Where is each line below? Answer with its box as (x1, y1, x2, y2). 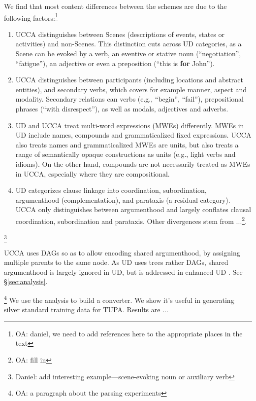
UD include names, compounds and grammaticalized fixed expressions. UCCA (15, 130, 252, 140)
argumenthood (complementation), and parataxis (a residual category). (15, 194, 230, 205)
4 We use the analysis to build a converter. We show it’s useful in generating (4, 293, 234, 305)
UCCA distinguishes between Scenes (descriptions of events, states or (15, 29, 225, 39)
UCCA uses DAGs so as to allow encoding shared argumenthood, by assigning (4, 247, 240, 257)
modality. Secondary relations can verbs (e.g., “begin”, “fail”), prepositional (15, 94, 244, 104)
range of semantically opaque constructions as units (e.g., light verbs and (15, 149, 236, 159)
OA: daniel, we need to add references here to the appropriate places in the (15, 328, 243, 338)
